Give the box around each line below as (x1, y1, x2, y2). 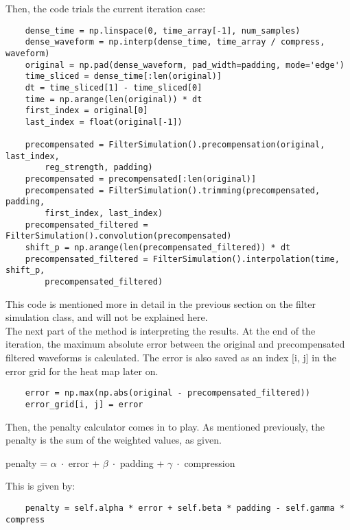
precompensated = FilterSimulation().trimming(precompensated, (25, 185, 320, 195)
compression (184, 455, 235, 470)
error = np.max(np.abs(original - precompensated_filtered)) (25, 388, 310, 398)
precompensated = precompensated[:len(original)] (25, 174, 257, 184)
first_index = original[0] (25, 106, 148, 116)
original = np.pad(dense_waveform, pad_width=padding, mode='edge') (25, 60, 345, 70)
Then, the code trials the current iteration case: (5, 1, 206, 15)
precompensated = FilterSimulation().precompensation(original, (25, 140, 325, 150)
